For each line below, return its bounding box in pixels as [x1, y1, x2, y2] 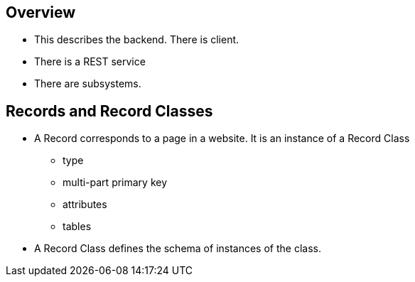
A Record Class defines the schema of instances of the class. [34, 242, 321, 255]
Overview [6, 4, 76, 21]
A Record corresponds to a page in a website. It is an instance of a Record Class [34, 132, 410, 145]
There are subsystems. [34, 77, 141, 90]
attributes [63, 198, 107, 211]
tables [63, 220, 92, 233]
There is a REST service [34, 55, 146, 68]
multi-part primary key [63, 176, 168, 189]
